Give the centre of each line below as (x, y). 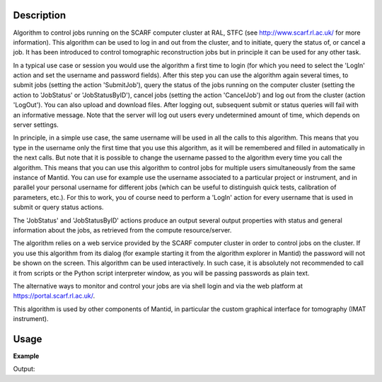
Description (40, 15)
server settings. (36, 125)
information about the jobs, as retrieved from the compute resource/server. (122, 230)
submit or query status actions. (58, 207)
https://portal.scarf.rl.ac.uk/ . (54, 296)
